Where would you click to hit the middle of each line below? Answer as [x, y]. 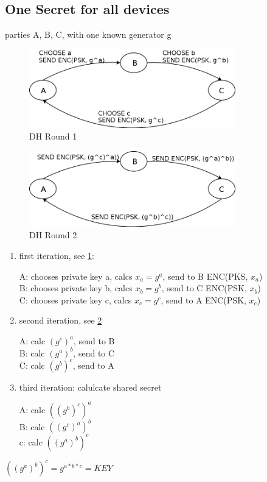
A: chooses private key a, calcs [76, 276]
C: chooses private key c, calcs [75, 299]
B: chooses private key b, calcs [76, 288]
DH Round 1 [53, 136]
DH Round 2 [53, 235]
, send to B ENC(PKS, [205, 276]
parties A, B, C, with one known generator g [88, 34]
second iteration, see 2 [61, 320]
